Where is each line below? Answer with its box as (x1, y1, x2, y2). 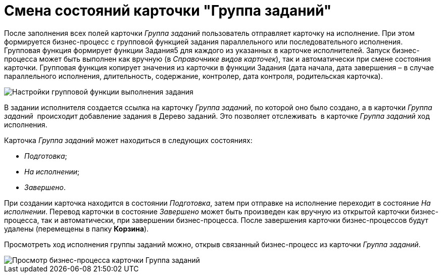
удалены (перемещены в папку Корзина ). (4, 224, 149, 233)
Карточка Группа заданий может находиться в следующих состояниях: (4, 135, 253, 145)
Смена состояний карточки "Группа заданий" (4, 2, 332, 19)
